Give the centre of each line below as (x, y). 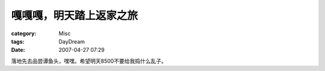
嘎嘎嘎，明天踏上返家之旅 (75, 16)
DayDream (72, 41)
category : (24, 33)
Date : (18, 50)
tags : (18, 41)
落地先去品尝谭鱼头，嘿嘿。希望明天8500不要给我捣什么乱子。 (89, 61)
